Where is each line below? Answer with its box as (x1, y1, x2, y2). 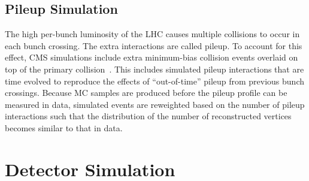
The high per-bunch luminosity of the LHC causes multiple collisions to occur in (5, 28, 300, 40)
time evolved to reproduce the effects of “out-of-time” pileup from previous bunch (5, 74, 305, 87)
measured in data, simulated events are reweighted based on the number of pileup (5, 98, 305, 110)
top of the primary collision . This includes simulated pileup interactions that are (5, 62, 304, 75)
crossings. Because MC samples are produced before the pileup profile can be (5, 86, 287, 99)
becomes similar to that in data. (5, 121, 123, 134)
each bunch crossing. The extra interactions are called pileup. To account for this (5, 39, 302, 52)
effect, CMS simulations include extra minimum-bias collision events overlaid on (5, 51, 298, 64)
